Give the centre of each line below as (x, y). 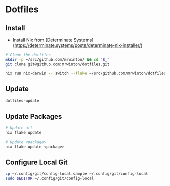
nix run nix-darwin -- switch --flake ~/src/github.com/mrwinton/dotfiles (86, 73)
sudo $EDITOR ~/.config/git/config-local (50, 179)
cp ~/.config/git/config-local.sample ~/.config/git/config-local (77, 174)
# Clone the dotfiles (28, 55)
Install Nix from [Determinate (42, 40)
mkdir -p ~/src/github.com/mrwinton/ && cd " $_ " (57, 59)
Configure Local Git (36, 162)
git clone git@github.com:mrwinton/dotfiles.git (57, 64)
